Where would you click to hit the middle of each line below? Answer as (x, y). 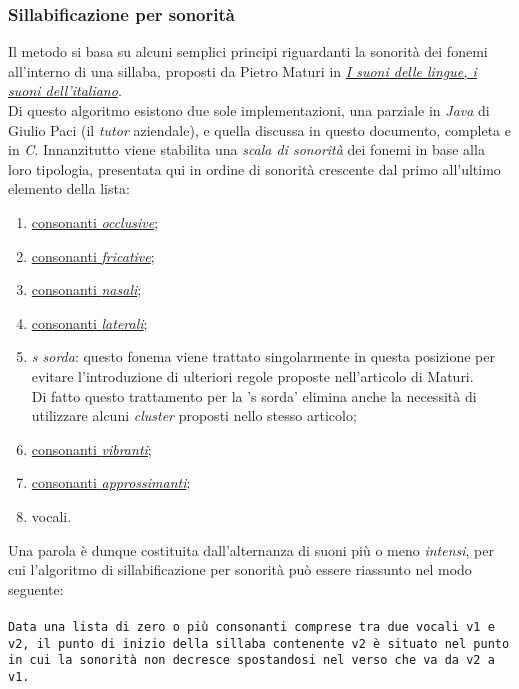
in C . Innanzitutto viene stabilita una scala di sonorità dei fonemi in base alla (246, 149)
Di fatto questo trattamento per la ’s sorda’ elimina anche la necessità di (254, 395)
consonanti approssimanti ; (111, 482)
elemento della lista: (69, 188)
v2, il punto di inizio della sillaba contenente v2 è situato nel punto (259, 643)
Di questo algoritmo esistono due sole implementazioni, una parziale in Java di (249, 110)
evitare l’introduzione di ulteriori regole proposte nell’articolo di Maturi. (252, 375)
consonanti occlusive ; (95, 221)
